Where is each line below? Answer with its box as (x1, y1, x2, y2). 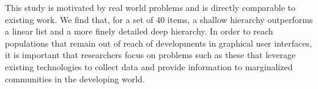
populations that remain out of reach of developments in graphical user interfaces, (5, 36, 312, 49)
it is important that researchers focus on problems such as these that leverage (5, 48, 296, 61)
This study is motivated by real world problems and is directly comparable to (5, 1, 296, 13)
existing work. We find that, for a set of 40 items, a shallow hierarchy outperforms (5, 13, 313, 25)
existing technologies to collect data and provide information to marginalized (5, 60, 293, 73)
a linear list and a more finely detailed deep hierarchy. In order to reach (5, 25, 273, 38)
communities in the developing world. (5, 72, 145, 85)
